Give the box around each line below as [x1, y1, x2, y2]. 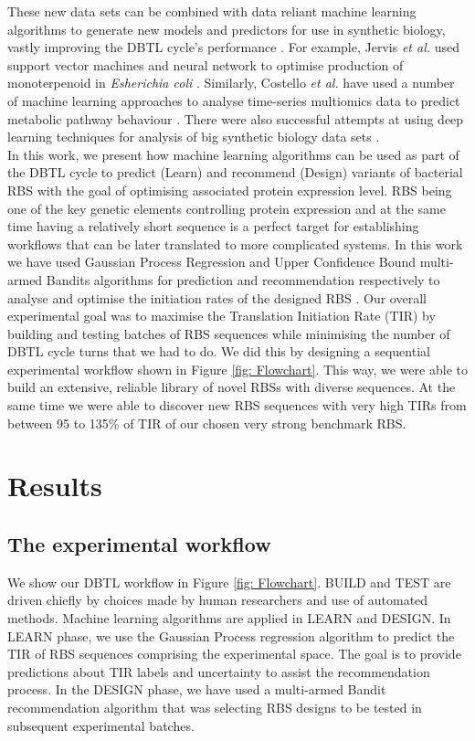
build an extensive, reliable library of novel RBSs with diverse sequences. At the [7, 377, 456, 397]
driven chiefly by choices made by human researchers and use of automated [7, 590, 428, 609]
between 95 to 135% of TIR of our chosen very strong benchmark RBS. [7, 413, 406, 432]
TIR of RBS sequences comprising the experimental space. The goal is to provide [7, 644, 461, 663]
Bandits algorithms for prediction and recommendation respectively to [46, 270, 440, 289]
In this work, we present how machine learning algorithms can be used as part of [7, 144, 459, 164]
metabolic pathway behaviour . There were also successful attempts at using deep [7, 109, 464, 128]
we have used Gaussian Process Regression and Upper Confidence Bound [7, 252, 416, 271]
